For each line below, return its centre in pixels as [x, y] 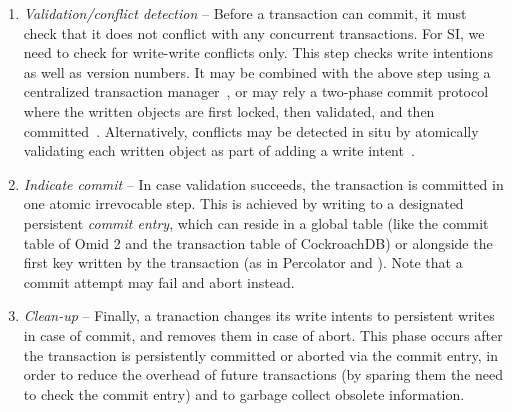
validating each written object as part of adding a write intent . [219, 150]
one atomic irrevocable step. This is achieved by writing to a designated [243, 203]
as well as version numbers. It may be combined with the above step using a [257, 71]
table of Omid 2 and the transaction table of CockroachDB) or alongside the [258, 242]
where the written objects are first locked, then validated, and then [229, 110]
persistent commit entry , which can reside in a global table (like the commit [256, 222]
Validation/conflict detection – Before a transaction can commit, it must [245, 13]
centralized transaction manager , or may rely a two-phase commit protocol [256, 91]
